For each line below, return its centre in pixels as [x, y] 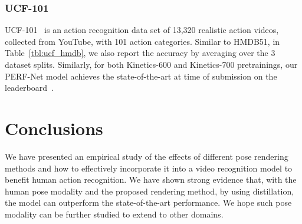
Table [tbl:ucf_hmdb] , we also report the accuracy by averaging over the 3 [140, 53]
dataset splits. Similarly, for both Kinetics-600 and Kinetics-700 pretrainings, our [151, 64]
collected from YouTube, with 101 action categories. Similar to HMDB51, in [142, 41]
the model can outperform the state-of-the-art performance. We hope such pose [148, 202]
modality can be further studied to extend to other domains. [114, 214]
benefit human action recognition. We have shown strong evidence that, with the [151, 179]
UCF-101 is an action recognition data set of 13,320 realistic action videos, [142, 30]
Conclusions [54, 128]
